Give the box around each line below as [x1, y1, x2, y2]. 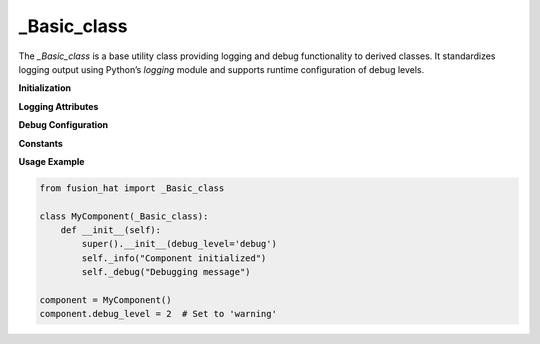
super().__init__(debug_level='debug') [81, 238, 277, 250]
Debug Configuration [18, 119, 109, 131]
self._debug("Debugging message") [81, 266, 251, 278]
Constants [18, 137, 64, 149]
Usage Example [18, 155, 85, 167]
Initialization [18, 82, 72, 94]
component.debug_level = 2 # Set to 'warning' [39, 308, 277, 320]
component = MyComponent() [39, 295, 172, 305]
